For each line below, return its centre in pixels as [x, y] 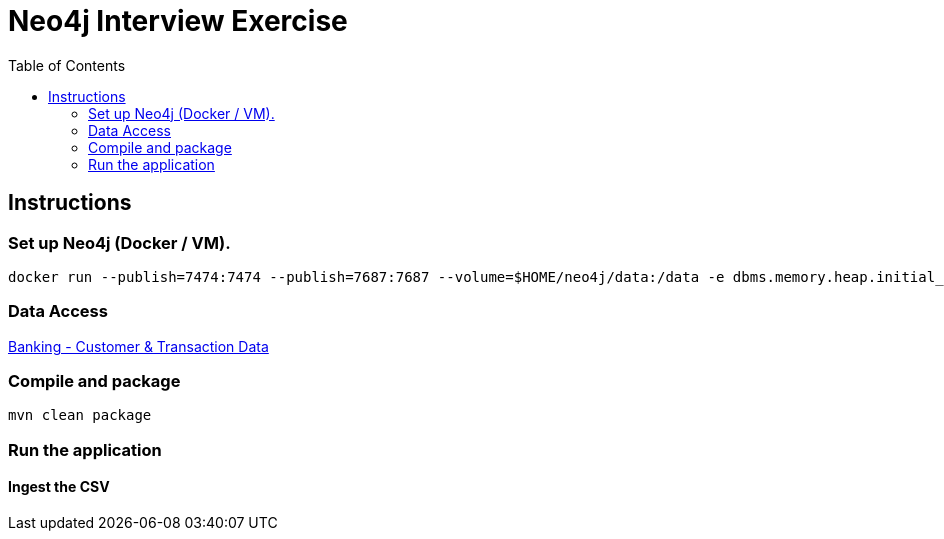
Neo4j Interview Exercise [178, 21]
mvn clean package [80, 415]
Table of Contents [67, 65]
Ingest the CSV [59, 487]
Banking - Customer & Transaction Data [138, 346]
